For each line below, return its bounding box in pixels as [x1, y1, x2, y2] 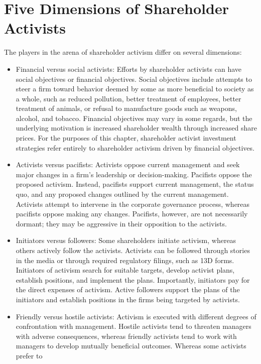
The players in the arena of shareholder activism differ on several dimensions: [4, 47, 242, 57]
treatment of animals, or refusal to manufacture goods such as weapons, [16, 103, 237, 113]
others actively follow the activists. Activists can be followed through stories [16, 245, 250, 255]
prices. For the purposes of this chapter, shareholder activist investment [16, 133, 236, 143]
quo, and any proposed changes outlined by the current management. [16, 189, 229, 199]
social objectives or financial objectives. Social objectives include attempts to [16, 73, 252, 84]
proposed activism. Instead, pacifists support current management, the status [16, 179, 254, 189]
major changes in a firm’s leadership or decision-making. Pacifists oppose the [16, 169, 252, 179]
